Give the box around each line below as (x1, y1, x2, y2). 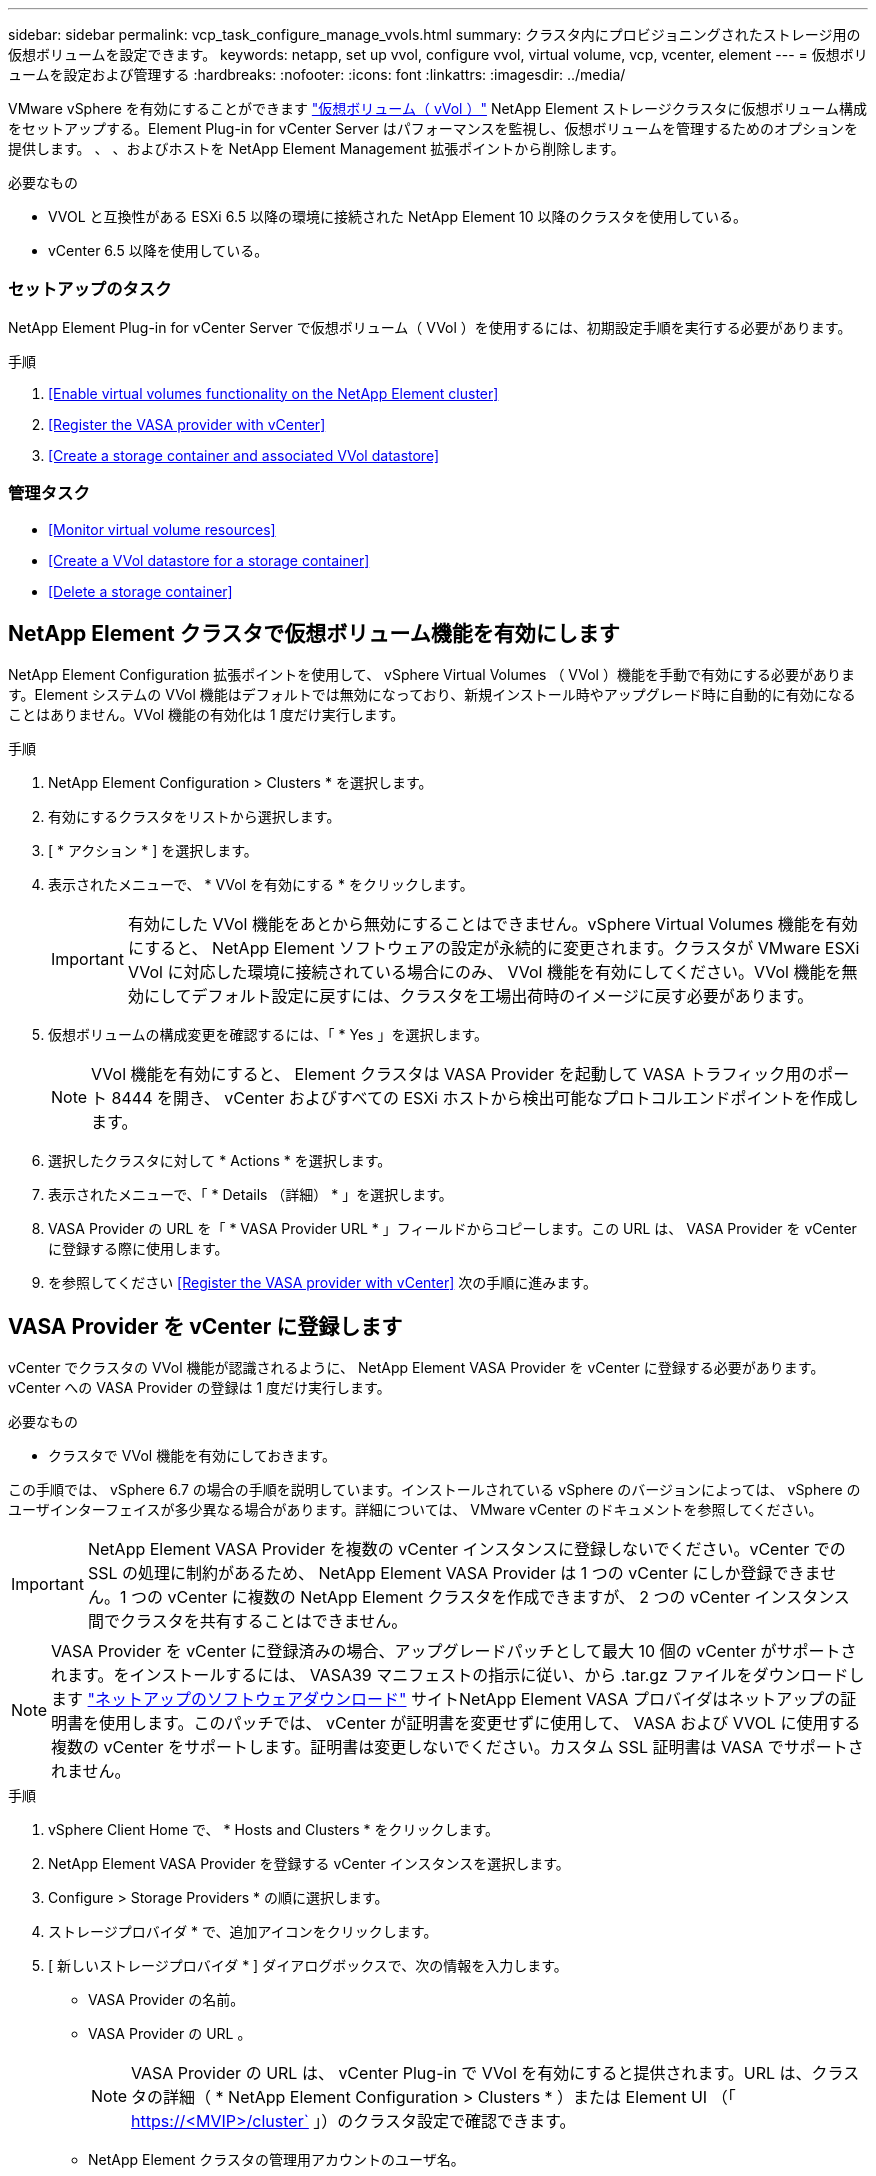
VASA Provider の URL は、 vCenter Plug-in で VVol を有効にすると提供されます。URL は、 (131, 2063, 812, 2084)
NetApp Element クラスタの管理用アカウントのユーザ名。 (88, 2151, 465, 2169)
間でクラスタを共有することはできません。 (87, 1611, 408, 1632)
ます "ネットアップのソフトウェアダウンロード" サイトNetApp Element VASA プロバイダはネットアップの (51, 1689, 841, 1710)
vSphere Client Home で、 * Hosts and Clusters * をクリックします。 (48, 1821, 500, 1839)
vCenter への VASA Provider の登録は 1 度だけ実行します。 (8, 1379, 391, 1397)
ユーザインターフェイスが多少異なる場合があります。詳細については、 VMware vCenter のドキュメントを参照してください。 (8, 1501, 823, 1519)
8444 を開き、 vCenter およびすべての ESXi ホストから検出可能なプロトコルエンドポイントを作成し (111, 1088, 859, 1109)
